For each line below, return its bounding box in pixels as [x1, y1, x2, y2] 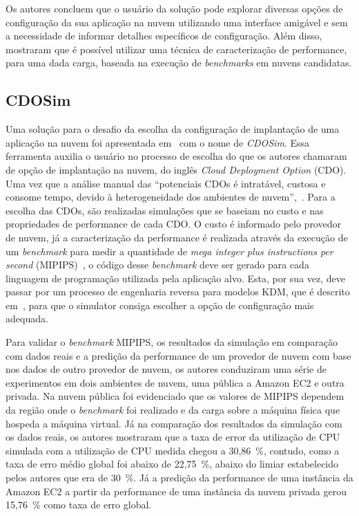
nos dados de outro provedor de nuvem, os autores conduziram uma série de [6, 362, 327, 376]
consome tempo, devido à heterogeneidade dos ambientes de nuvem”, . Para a [6, 190, 336, 204]
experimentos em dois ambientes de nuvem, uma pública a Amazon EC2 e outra [6, 375, 345, 389]
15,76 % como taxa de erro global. [6, 497, 152, 512]
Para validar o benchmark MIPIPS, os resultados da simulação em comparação [6, 335, 338, 349]
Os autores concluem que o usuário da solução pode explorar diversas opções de [6, 1, 343, 15]
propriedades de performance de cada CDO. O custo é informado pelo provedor [6, 216, 341, 231]
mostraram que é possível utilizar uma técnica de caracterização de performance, [6, 42, 347, 56]
